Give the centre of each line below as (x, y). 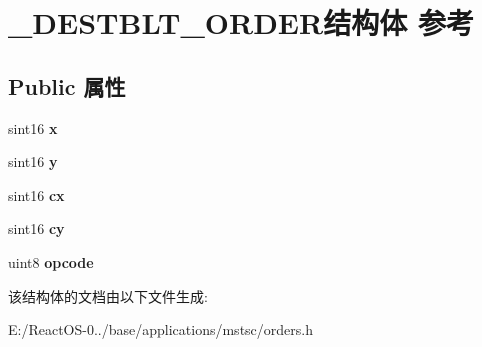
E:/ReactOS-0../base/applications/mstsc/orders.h (160, 329)
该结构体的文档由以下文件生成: (108, 295)
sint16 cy (36, 228)
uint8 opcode (51, 261)
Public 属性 (67, 85)
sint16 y (33, 161)
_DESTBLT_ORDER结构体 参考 (241, 22)
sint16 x (33, 127)
